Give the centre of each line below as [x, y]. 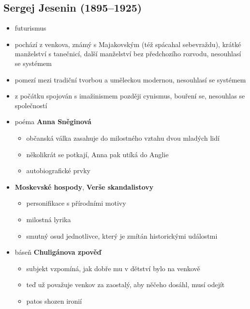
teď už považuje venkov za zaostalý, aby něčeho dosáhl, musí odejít [125, 285]
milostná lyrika [49, 219]
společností [31, 105]
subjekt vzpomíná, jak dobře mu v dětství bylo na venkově [113, 268]
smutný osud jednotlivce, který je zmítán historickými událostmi [122, 236]
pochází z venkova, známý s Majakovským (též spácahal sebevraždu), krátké [128, 44]
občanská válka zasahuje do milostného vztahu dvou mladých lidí [123, 138]
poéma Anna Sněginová [53, 122]
